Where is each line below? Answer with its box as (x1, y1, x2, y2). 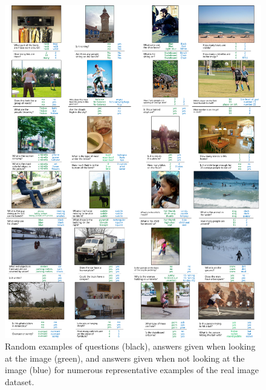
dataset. (5, 376, 34, 388)
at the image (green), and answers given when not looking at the (5, 351, 245, 364)
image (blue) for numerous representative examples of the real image (5, 363, 259, 376)
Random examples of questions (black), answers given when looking (5, 340, 256, 353)
